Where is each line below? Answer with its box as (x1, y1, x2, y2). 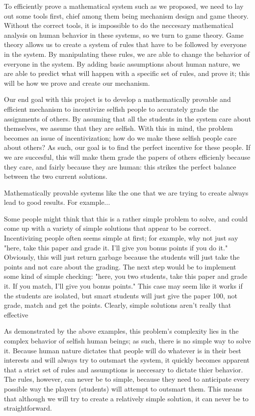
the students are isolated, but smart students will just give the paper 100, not (4, 290, 237, 300)
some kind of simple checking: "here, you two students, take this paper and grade (4, 271, 248, 281)
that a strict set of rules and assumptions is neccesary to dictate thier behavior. (4, 364, 243, 374)
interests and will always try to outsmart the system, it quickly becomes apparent (4, 355, 250, 365)
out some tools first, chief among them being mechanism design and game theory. (4, 10, 249, 21)
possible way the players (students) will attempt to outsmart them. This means (4, 383, 242, 393)
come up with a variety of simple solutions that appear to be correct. (4, 223, 211, 233)
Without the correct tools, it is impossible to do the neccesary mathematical (4, 20, 233, 30)
